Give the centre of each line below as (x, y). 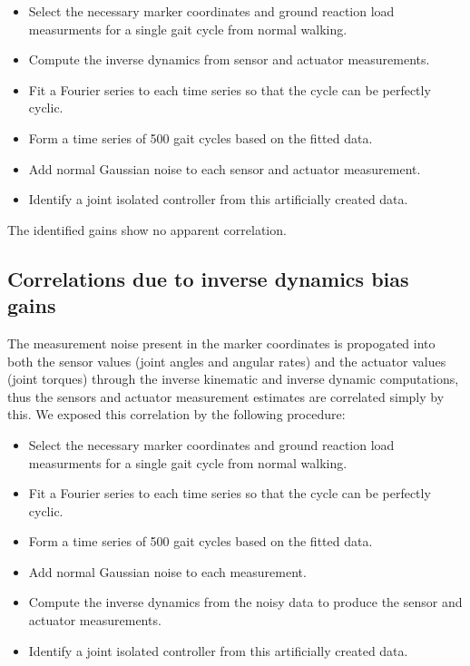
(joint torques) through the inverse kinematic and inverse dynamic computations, (233, 379)
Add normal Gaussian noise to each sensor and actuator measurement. (225, 168)
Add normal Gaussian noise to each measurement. (167, 571)
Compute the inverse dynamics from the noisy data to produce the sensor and (245, 602)
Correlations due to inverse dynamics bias (208, 278)
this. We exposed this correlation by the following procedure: (176, 414)
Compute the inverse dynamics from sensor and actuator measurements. (229, 59)
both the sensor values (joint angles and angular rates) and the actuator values (227, 361)
